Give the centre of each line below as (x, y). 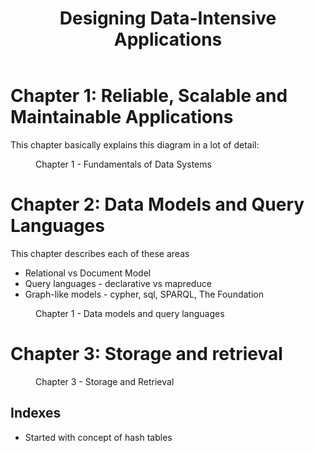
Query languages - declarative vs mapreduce (118, 283)
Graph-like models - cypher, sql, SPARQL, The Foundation (144, 294)
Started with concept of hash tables (98, 437)
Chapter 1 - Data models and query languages (130, 313)
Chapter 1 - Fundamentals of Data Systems (123, 164)
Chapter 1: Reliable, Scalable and (149, 96)
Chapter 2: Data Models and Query (157, 204)
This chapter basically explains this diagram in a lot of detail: (135, 144)
